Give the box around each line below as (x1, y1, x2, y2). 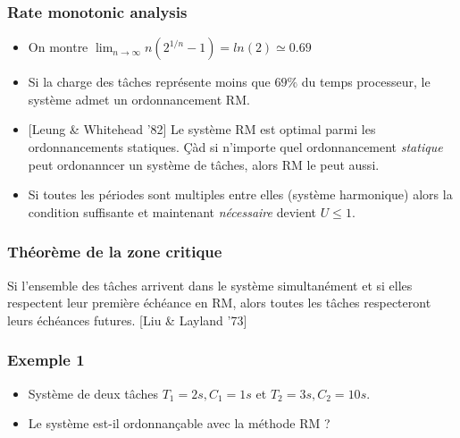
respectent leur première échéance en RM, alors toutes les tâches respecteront (7, 293, 431, 312)
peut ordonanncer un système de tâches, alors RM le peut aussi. (28, 155, 380, 173)
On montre (28, 38, 88, 56)
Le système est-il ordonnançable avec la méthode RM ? (28, 414, 330, 433)
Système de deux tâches (28, 383, 158, 402)
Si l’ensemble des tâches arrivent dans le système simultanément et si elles (7, 275, 413, 294)
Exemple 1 (7, 349, 85, 371)
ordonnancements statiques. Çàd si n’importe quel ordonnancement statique (28, 138, 443, 156)
